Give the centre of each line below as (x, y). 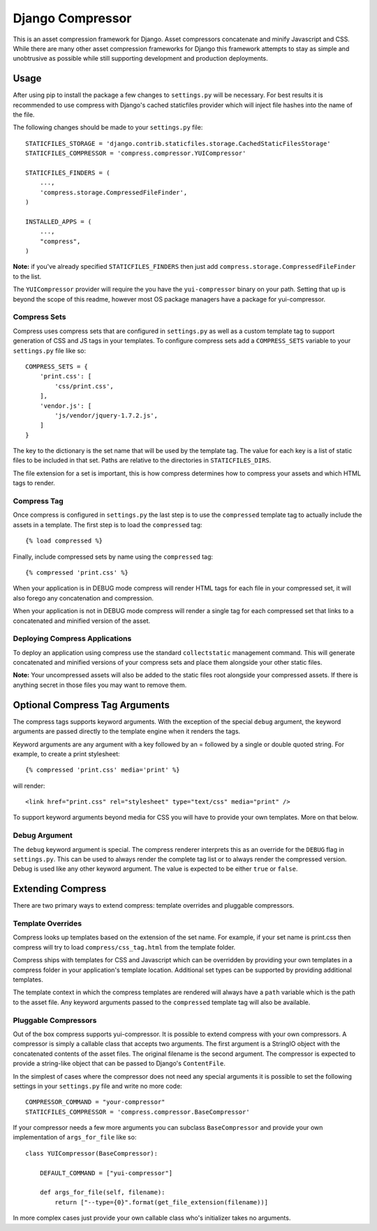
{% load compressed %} (64, 541)
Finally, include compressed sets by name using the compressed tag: (113, 556)
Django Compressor (72, 18)
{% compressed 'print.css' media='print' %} (103, 770)
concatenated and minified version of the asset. (82, 621)
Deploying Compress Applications (72, 639)
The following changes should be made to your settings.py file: (108, 127)
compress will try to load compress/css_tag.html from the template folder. (124, 947)
